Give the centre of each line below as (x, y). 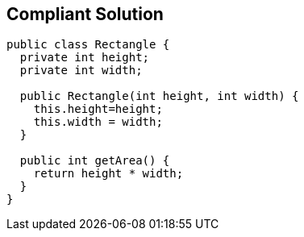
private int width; (81, 71)
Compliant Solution (85, 14)
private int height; (85, 58)
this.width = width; (98, 122)
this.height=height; (98, 109)
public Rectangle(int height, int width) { (159, 96)
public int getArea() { (95, 161)
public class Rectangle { (88, 45)
